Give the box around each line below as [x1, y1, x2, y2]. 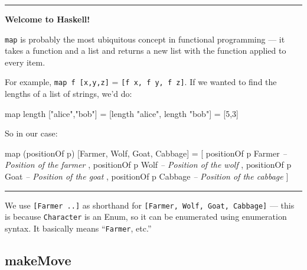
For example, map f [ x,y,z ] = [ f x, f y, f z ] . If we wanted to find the [5, 76, 277, 88]
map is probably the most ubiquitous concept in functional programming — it [5, 32, 285, 45]
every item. [5, 56, 45, 68]
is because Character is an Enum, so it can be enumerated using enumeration [5, 210, 287, 223]
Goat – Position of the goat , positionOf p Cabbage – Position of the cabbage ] [5, 170, 289, 183]
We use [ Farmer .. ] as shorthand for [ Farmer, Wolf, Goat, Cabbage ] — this [5, 199, 295, 211]
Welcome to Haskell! [5, 13, 90, 25]
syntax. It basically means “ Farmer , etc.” [5, 222, 152, 234]
